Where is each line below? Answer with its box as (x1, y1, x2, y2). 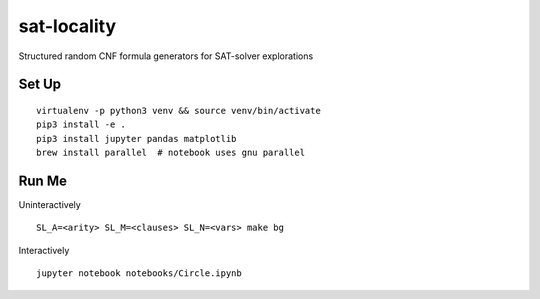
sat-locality (18, 15, 117, 37)
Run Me (18, 172, 67, 189)
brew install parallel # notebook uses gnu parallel (36, 147, 305, 159)
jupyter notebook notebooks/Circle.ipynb (36, 268, 242, 279)
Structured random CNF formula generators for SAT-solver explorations (18, 50, 314, 62)
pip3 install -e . (36, 119, 127, 130)
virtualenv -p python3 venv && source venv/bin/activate (36, 105, 322, 116)
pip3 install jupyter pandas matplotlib (36, 133, 237, 144)
